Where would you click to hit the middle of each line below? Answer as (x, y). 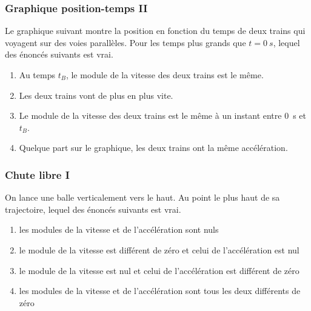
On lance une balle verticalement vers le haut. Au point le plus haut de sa (142, 197)
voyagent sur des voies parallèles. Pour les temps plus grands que (125, 42)
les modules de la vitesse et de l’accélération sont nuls (119, 229)
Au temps (37, 75)
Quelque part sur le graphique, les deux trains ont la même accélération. (153, 148)
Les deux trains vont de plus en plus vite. (96, 95)
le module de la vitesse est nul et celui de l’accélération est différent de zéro (159, 270)
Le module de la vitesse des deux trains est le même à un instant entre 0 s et (163, 115)
